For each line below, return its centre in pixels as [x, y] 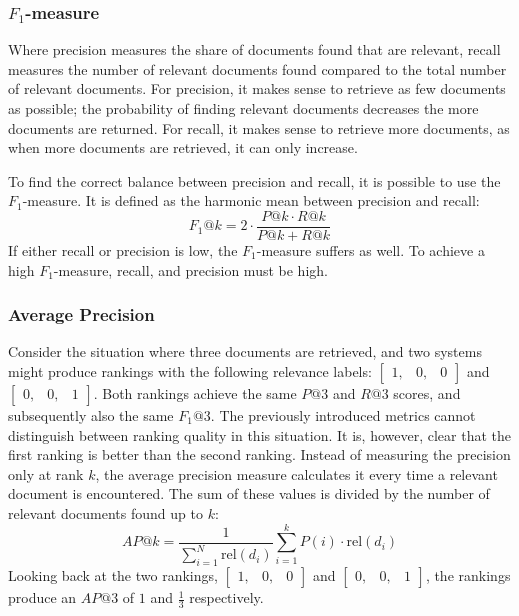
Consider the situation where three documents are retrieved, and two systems [245, 351]
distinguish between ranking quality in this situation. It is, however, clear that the [259, 434]
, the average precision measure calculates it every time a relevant [296, 473]
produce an [42, 597]
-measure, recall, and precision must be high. [190, 269]
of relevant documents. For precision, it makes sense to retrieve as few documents [257, 88]
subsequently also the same [91, 415]
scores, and [427, 393]
